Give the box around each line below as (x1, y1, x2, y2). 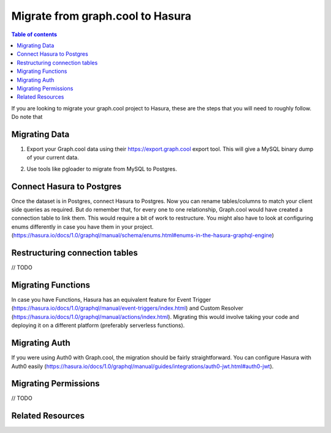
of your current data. (26, 154, 79, 161)
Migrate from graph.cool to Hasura (11, 9, 191, 23)
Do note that (11, 113, 43, 121)
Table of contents (11, 31, 58, 38)
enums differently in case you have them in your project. (11, 223, 154, 230)
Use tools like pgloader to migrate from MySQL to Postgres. (26, 165, 177, 172)
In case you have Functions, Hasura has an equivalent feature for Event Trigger (11, 296, 211, 304)
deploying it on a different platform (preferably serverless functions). (11, 322, 185, 329)
